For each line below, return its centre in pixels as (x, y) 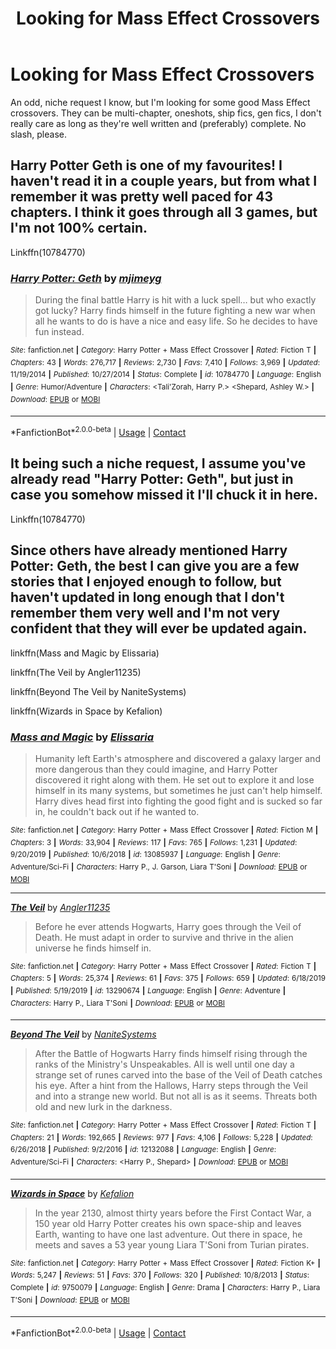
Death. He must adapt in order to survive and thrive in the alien (164, 937)
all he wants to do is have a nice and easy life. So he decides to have (176, 321)
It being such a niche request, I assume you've (158, 463)
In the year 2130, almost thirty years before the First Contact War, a (173, 1213)
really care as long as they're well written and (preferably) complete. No (158, 123)
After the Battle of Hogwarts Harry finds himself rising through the (171, 1054)
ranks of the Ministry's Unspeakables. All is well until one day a (164, 1064)
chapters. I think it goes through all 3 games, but (164, 212)
